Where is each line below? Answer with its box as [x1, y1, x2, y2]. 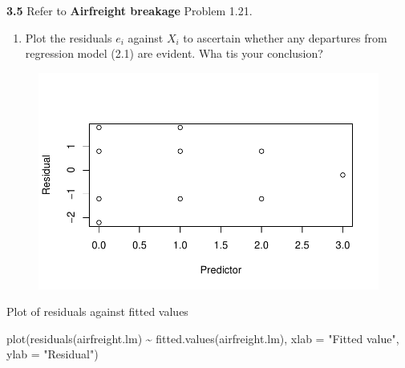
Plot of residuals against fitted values [6, 303, 188, 320]
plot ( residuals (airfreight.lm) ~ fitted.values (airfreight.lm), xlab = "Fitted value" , [6, 330, 399, 346]
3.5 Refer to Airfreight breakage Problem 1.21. [6, 2, 253, 18]
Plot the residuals [25, 29, 112, 46]
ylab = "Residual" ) [6, 346, 99, 362]
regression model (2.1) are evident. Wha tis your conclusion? [25, 45, 323, 62]
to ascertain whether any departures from [183, 29, 387, 46]
